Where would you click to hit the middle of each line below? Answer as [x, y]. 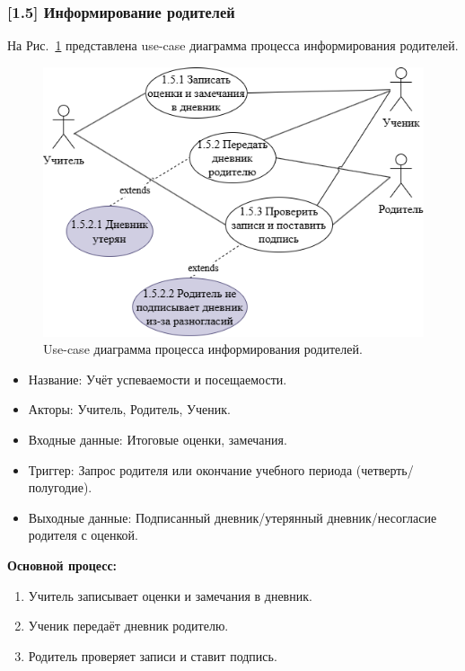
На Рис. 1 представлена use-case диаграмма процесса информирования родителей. [233, 45]
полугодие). [60, 487]
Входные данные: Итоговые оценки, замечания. [158, 439]
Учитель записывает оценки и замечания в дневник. [170, 595]
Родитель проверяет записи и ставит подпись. [153, 655]
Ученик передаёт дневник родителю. [128, 626]
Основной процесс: [62, 565]
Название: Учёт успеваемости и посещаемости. [158, 379]
